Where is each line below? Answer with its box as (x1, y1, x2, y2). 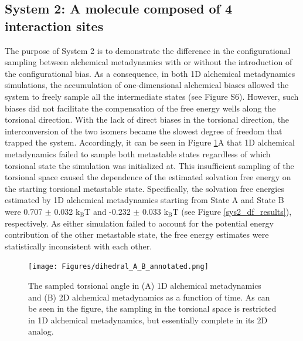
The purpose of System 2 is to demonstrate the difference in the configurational (5, 44, 291, 56)
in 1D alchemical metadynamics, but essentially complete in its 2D (28, 313, 268, 326)
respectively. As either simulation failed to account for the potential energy (5, 217, 274, 229)
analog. (28, 325, 54, 337)
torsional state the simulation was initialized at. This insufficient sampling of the (5, 159, 294, 171)
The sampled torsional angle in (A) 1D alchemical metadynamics (28, 279, 261, 291)
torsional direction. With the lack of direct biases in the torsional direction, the (5, 113, 290, 126)
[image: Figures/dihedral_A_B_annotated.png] (28, 262, 209, 271)
